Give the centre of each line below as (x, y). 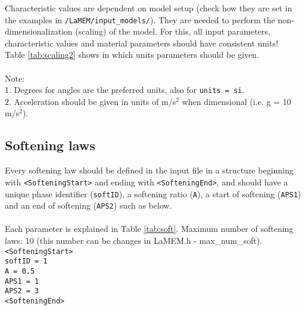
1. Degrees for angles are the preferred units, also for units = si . (125, 90)
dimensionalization (39, 31)
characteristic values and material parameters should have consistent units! (141, 43)
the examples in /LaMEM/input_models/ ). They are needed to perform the (140, 19)
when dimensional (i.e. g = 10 (236, 101)
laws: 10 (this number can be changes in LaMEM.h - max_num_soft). (134, 241)
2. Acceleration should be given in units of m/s (91, 101)
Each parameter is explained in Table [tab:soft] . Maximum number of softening (149, 229)
